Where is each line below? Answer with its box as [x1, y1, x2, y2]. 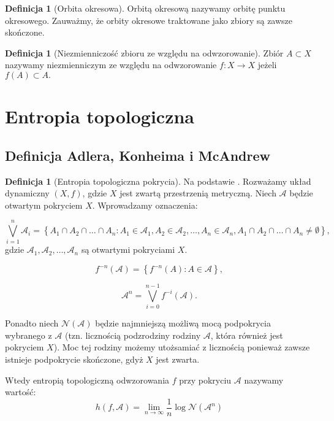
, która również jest [210, 328, 283, 341]
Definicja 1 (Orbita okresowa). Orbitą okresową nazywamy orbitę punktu [5, 2, 286, 14]
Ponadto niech [5, 317, 59, 330]
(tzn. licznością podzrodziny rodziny [64, 328, 201, 341]
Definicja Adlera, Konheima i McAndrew [5, 145, 270, 164]
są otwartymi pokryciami [81, 243, 175, 256]
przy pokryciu [179, 373, 232, 386]
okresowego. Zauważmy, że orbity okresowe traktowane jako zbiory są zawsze [5, 14, 293, 26]
